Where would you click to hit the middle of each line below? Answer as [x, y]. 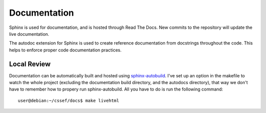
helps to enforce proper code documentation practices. [65, 50]
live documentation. [29, 34]
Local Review [30, 64]
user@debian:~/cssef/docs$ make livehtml [68, 101]
